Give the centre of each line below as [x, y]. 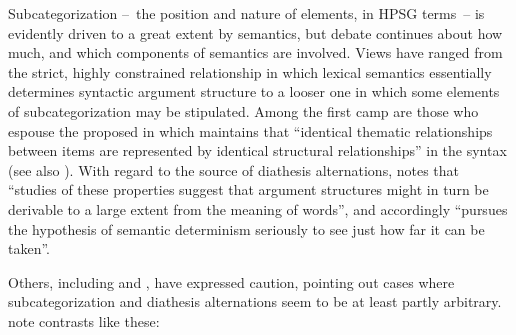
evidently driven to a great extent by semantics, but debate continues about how [255, 32]
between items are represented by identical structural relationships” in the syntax [257, 150]
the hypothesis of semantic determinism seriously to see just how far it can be [246, 228]
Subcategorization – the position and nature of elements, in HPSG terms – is [246, 13]
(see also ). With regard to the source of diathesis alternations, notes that [234, 169]
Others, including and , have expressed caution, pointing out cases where [231, 281]
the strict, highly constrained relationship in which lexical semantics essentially [250, 71]
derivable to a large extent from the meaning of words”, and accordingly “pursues [258, 208]
